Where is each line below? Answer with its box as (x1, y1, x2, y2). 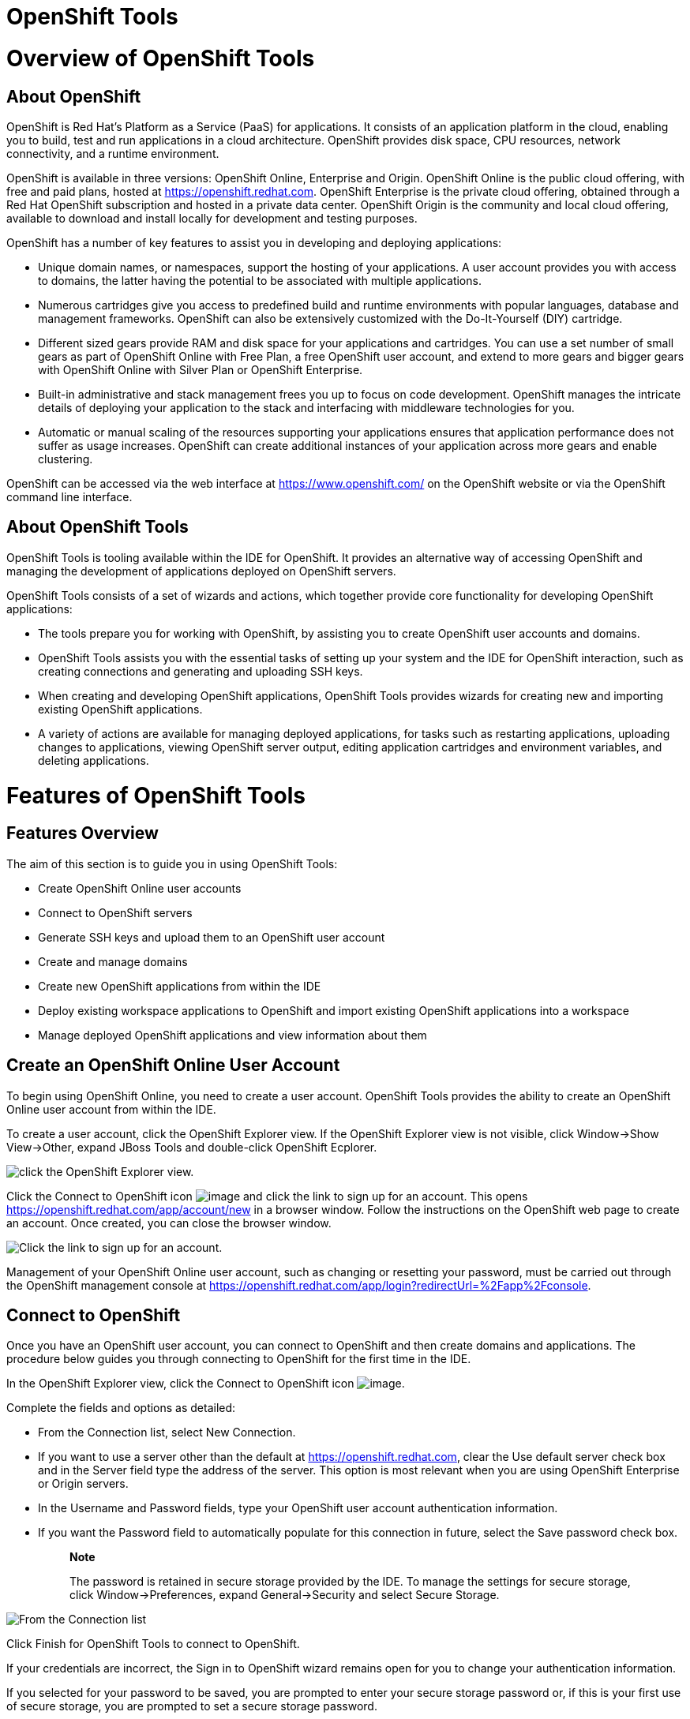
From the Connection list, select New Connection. (38, 1425, 296, 1440)
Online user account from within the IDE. (6, 1102, 216, 1116)
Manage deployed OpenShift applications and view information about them (38, 1028, 427, 1042)
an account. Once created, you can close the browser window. (6, 1215, 332, 1230)
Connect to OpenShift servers (38, 905, 193, 919)
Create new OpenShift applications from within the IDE (38, 979, 321, 993)
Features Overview (6, 823, 159, 844)
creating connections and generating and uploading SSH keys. (38, 664, 363, 678)
